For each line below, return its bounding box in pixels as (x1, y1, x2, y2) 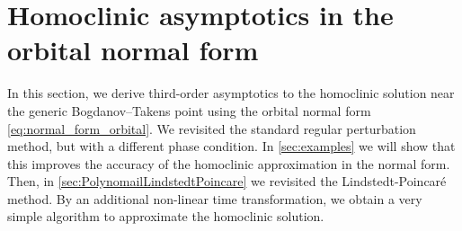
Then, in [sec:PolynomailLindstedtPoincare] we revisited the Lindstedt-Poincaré (7, 172, 447, 191)
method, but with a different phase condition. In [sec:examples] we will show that (7, 137, 456, 155)
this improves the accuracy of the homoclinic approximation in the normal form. (7, 154, 450, 173)
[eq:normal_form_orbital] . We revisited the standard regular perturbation (7, 119, 416, 138)
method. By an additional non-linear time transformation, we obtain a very (7, 189, 422, 208)
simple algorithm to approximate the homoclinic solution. (7, 207, 324, 226)
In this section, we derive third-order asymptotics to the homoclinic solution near (7, 84, 455, 102)
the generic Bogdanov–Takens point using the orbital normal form (7, 101, 371, 120)
